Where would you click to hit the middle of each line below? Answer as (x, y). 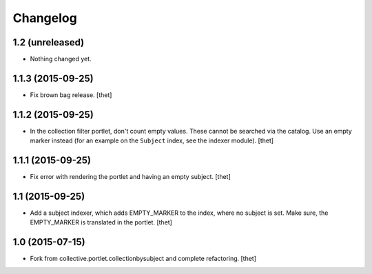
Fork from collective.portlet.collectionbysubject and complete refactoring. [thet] (143, 259)
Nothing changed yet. (61, 59)
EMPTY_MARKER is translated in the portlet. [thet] (101, 222)
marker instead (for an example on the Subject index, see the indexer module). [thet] (152, 140)
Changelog (45, 18)
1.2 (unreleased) (49, 42)
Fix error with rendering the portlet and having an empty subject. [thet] (130, 177)
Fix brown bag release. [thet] (71, 95)
